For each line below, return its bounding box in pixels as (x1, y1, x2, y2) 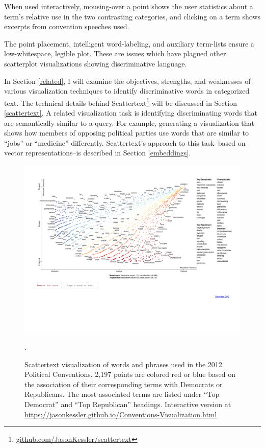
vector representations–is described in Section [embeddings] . (4, 147, 191, 158)
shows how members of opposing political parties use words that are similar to (4, 127, 249, 138)
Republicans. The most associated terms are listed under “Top (24, 389, 220, 399)
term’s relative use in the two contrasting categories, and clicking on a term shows (4, 11, 261, 21)
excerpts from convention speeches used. (4, 21, 129, 32)
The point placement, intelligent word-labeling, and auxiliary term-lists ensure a (4, 38, 254, 49)
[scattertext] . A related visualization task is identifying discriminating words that (4, 107, 257, 118)
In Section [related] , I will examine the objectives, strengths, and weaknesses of (4, 75, 251, 86)
